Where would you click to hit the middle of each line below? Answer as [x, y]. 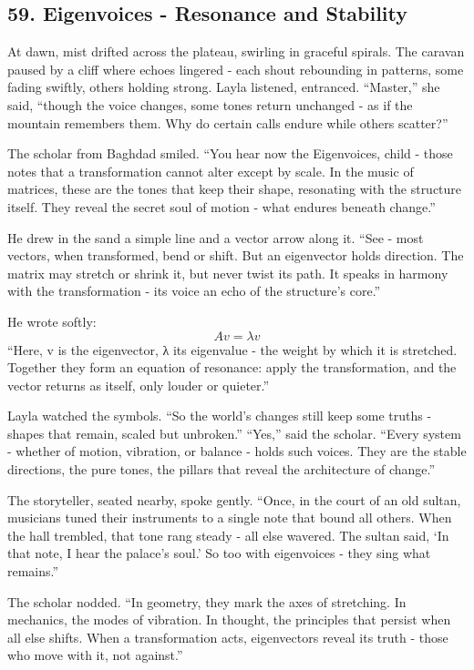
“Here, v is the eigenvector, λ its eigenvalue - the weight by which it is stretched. [232, 349]
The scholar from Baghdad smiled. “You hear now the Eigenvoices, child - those [230, 153]
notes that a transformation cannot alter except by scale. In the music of [211, 171]
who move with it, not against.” [95, 655]
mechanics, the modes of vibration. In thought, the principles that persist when [229, 619]
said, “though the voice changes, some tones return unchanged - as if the [210, 104]
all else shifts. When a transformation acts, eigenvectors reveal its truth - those [228, 637]
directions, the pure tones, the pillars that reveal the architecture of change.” [222, 469]
